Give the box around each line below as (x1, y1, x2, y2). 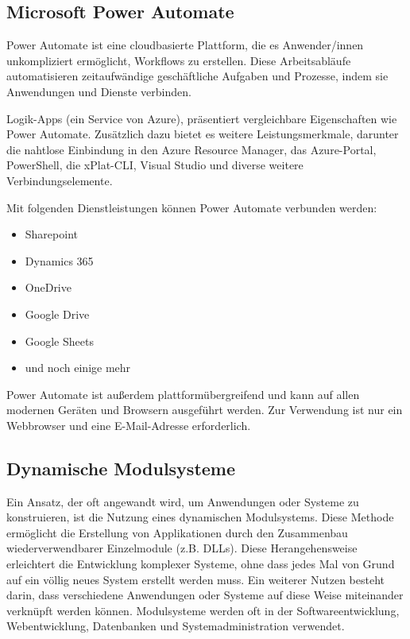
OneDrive (25, 279, 72, 296)
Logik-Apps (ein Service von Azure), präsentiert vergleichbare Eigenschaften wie (6, 110, 397, 126)
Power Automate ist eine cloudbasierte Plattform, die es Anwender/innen (6, 37, 364, 53)
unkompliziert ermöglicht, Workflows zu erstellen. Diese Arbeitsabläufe (6, 52, 351, 68)
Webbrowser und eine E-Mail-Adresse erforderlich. (6, 416, 251, 433)
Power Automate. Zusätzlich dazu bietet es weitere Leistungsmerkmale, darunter (6, 126, 399, 142)
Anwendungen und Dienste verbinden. (6, 83, 191, 99)
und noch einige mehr (25, 359, 131, 376)
